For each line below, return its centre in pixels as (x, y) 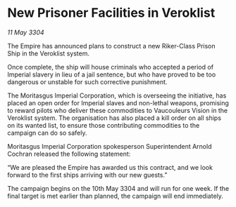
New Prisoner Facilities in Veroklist (111, 13)
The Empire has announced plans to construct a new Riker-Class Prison (112, 46)
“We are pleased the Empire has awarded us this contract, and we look (110, 167)
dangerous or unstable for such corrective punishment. (87, 81)
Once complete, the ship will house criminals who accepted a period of (110, 67)
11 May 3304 (26, 32)
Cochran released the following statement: (69, 154)
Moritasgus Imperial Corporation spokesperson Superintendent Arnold (110, 146)
